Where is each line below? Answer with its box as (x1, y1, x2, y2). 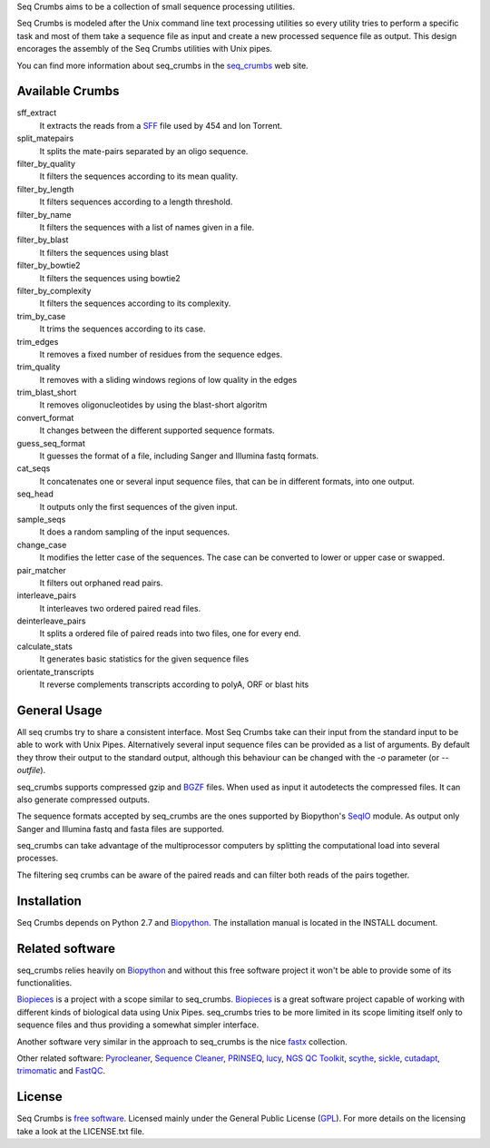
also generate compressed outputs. (16, 794, 150, 805)
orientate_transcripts (16, 666, 94, 677)
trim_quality (16, 361, 61, 372)
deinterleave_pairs (16, 615, 86, 626)
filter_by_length (16, 183, 74, 194)
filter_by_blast (16, 234, 69, 245)
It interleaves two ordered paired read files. (39, 603, 201, 613)
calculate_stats (16, 641, 73, 652)
